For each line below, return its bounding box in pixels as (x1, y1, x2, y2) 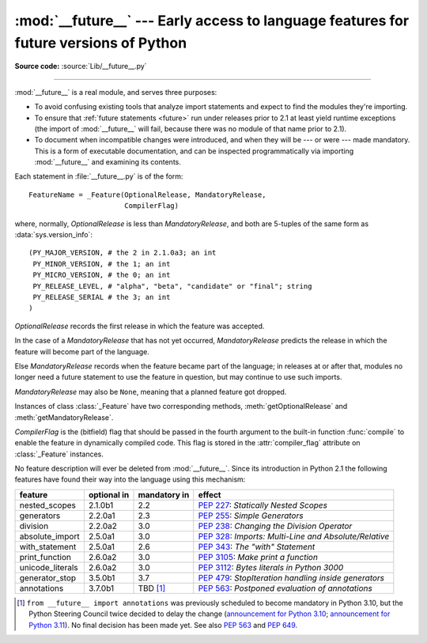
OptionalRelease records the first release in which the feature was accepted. (14, 321, 265, 331)
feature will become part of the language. (14, 346, 150, 356)
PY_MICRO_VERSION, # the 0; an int (32, 270, 171, 280)
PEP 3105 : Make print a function (198, 551, 318, 562)
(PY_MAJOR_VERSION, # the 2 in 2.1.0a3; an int (28, 248, 217, 257)
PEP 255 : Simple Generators (198, 510, 304, 521)
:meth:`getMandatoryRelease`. (14, 412, 114, 422)
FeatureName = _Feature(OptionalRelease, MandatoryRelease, (28, 190, 266, 199)
